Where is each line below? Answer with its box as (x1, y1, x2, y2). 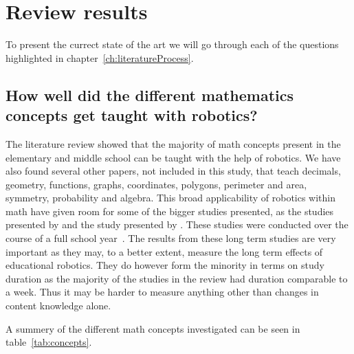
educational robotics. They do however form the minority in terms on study (5, 258, 324, 272)
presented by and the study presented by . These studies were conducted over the (5, 217, 349, 232)
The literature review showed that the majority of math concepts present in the (5, 136, 341, 151)
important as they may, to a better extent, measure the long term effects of (5, 244, 323, 258)
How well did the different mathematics (5, 84, 294, 105)
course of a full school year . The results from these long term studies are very (5, 231, 336, 245)
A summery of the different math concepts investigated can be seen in (5, 321, 300, 335)
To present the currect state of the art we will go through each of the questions (5, 37, 339, 52)
